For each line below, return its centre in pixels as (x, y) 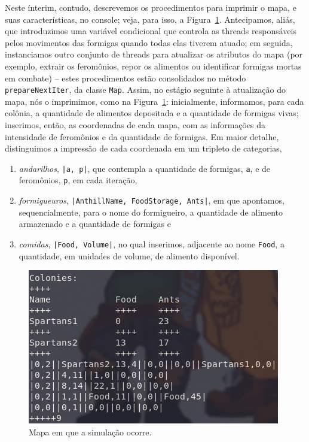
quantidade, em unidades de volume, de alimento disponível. (129, 255)
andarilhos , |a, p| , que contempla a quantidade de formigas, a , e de (145, 168)
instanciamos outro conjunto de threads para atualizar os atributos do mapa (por (154, 54)
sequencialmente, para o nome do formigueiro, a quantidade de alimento (151, 212)
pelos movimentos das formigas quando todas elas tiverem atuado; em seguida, (149, 42)
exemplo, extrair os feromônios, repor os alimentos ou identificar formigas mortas (153, 66)
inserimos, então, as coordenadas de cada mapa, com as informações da (135, 125)
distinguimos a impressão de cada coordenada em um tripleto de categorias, (143, 148)
